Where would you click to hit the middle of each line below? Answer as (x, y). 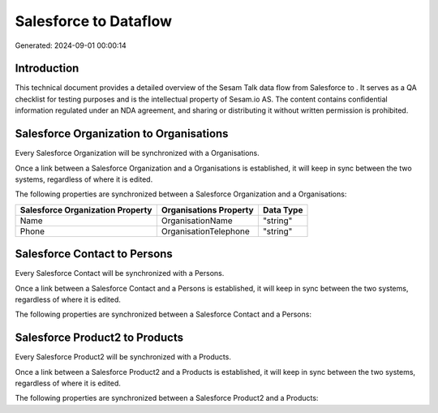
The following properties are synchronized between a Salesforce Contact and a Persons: (163, 314)
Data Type (283, 209)
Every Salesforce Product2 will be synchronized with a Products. (123, 357)
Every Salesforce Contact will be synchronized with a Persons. (120, 273)
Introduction (47, 69)
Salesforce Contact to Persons (94, 254)
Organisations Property (208, 209)
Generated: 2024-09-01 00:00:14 (71, 45)
